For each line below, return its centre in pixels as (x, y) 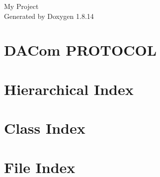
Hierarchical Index (69, 89)
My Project (21, 6)
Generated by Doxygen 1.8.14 (49, 16)
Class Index (45, 128)
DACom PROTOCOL (80, 50)
